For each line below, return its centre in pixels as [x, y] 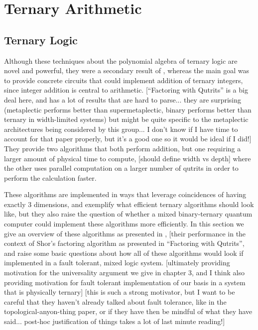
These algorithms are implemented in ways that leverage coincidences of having [125, 194]
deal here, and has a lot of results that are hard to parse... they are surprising [123, 99]
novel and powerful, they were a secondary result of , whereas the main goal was [127, 70]
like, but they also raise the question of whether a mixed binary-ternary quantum [128, 214]
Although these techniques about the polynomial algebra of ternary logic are [121, 60]
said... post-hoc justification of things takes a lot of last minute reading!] [115, 321]
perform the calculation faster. [50, 177]
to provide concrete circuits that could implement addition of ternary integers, [124, 80]
